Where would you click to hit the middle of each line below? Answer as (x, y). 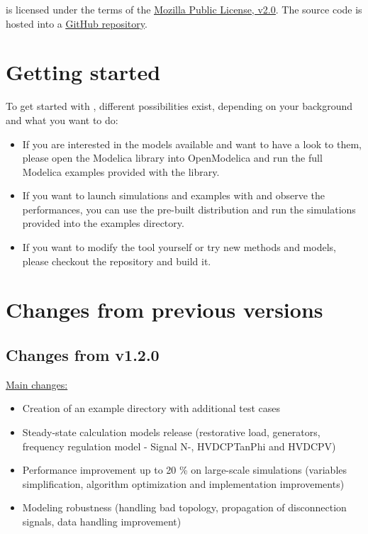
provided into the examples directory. (103, 223)
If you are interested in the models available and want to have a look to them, (192, 144)
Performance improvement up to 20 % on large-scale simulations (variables (185, 470)
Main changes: (37, 384)
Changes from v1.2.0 (83, 355)
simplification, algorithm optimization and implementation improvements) (183, 483)
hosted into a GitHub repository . (77, 23)
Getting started (83, 72)
